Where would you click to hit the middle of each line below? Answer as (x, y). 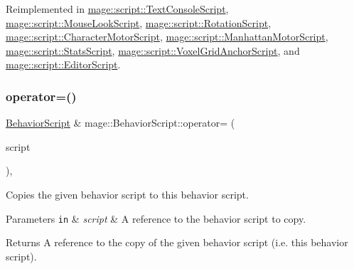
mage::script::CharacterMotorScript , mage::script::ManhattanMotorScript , (167, 37)
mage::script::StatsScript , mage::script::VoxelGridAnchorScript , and (153, 50)
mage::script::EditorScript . (63, 64)
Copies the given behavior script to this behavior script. (127, 194)
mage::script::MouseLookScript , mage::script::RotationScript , (139, 22)
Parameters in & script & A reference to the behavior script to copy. (156, 218)
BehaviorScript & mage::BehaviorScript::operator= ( (120, 123)
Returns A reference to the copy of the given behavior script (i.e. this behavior (177, 242)
